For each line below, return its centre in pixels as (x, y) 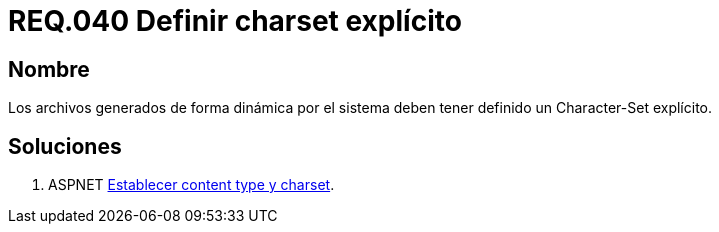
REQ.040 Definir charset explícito (235, 21)
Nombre (49, 69)
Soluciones (65, 146)
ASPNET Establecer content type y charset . (191, 185)
